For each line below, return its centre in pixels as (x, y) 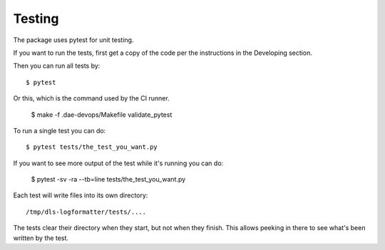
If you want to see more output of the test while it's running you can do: (118, 163)
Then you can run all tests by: (57, 66)
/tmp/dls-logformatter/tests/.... (86, 212)
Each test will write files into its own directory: (81, 195)
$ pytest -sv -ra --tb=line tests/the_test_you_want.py (108, 179)
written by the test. (41, 238)
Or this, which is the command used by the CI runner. (92, 98)
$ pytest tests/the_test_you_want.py (92, 147)
